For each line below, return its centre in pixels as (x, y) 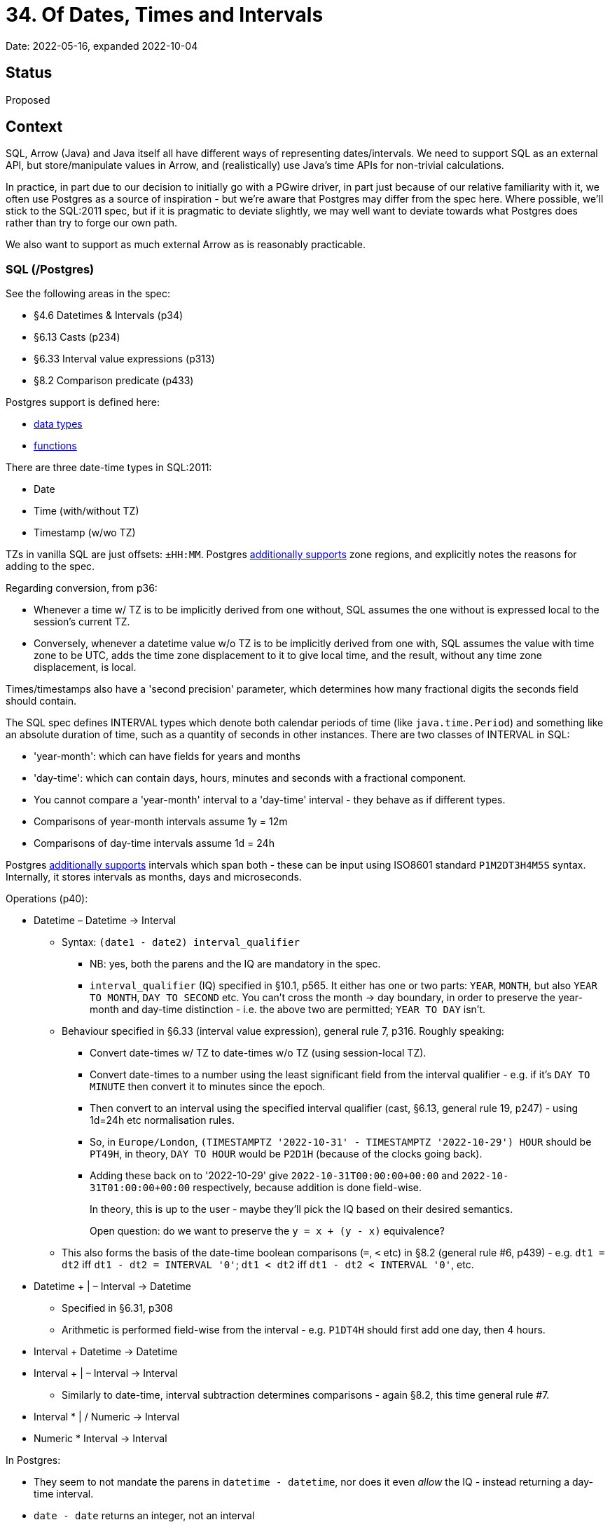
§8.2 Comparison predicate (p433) (114, 381)
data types (58, 424)
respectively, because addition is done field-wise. (307, 1188)
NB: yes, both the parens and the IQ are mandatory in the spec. (235, 964)
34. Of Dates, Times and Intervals (165, 15)
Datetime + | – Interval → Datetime (113, 1287)
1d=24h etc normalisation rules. (162, 1120)
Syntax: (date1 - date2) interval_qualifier (181, 942)
